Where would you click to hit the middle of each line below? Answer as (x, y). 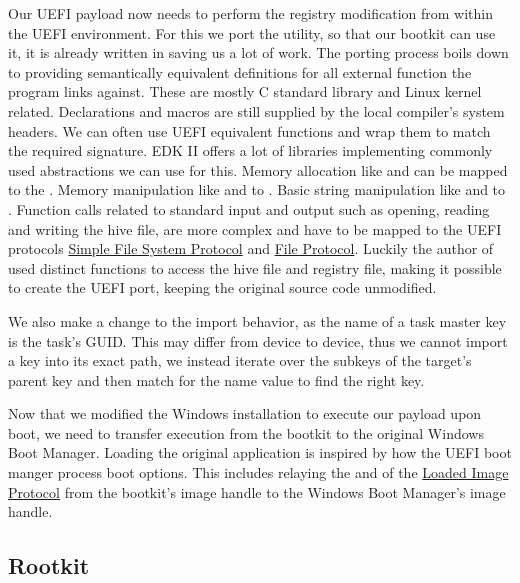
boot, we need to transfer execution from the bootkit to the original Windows (246, 432)
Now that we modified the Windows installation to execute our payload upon (245, 413)
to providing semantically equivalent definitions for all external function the (240, 71)
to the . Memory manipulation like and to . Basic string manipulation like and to (257, 189)
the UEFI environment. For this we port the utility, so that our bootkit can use (252, 32)
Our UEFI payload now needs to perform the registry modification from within (250, 13)
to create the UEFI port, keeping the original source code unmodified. (222, 287)
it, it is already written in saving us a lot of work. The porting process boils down (258, 52)
